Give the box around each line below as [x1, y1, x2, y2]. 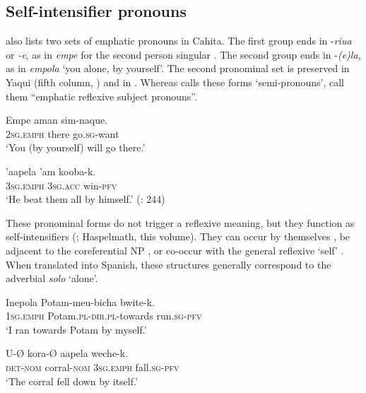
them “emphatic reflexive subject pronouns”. [6, 88, 197, 103]
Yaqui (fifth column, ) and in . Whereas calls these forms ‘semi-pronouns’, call [6, 74, 344, 89]
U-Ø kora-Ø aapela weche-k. [6, 346, 129, 360]
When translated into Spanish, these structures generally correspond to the [6, 257, 331, 271]
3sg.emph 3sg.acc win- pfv [6, 177, 117, 192]
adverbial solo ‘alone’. [6, 271, 98, 286]
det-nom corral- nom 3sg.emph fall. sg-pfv [6, 360, 179, 375]
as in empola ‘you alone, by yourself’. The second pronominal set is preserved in [6, 61, 350, 76]
